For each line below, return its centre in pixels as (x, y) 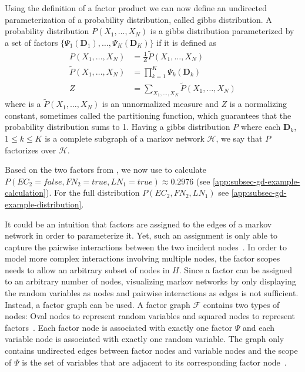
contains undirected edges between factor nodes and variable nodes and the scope (151, 351)
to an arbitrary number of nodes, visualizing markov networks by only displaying (150, 281)
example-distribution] (43, 204)
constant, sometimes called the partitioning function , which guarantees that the (148, 115)
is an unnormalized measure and (160, 104)
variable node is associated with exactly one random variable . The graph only (145, 339)
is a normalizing (258, 104)
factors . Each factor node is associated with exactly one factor (119, 327)
